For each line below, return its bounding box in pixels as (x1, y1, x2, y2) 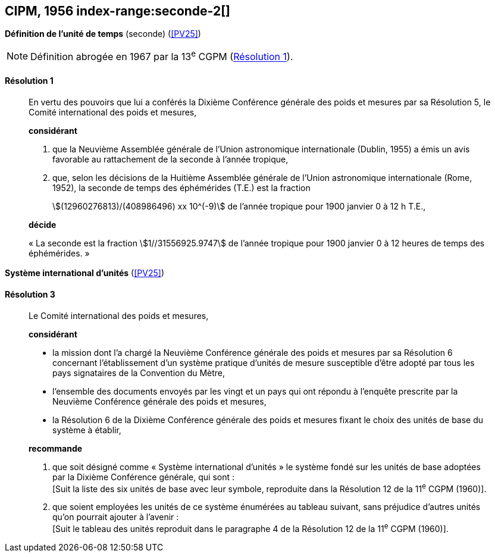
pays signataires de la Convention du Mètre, (52, 367, 225, 378)
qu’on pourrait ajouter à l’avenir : (52, 512, 179, 522)
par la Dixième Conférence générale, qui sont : (52, 471, 235, 482)
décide (29, 219, 57, 230)
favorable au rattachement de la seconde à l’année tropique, (52, 154, 289, 164)
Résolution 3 (5, 289, 55, 299)
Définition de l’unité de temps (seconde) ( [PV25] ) (5, 29, 201, 39)
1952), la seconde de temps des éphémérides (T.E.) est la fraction (52, 182, 311, 193)
